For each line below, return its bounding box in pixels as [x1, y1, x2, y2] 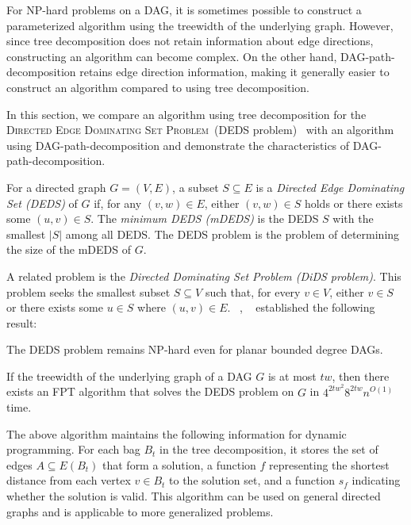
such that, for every [205, 283, 301, 300]
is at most [267, 367, 317, 384]
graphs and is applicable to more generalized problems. [6, 503, 274, 519]
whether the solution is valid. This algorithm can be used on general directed [6, 488, 381, 504]
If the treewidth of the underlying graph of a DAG [6, 367, 252, 384]
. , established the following [227, 299, 375, 316]
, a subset [172, 178, 219, 195]
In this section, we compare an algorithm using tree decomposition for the [6, 105, 367, 122]
